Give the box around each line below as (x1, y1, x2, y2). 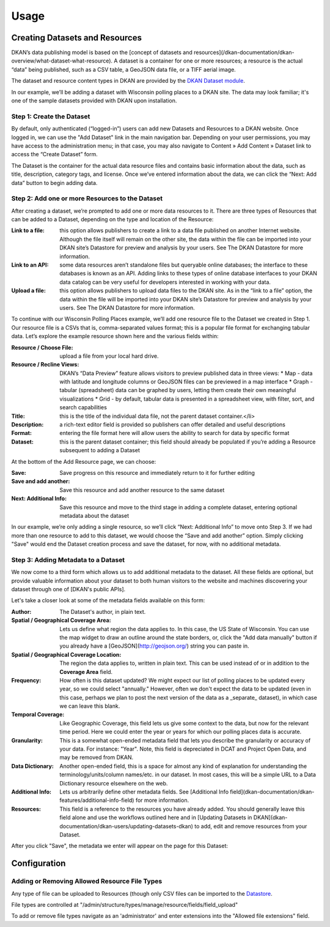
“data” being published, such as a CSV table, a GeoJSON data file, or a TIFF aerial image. (11, 66, 237, 73)
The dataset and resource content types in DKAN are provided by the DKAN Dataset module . (11, 77, 246, 85)
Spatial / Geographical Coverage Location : (11, 651, 122, 658)
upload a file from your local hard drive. (59, 352, 159, 360)
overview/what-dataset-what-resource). (11, 57, 113, 64)
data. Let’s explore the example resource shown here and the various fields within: (11, 333, 219, 340)
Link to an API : (11, 261, 49, 268)
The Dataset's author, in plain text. (59, 608, 146, 615)
